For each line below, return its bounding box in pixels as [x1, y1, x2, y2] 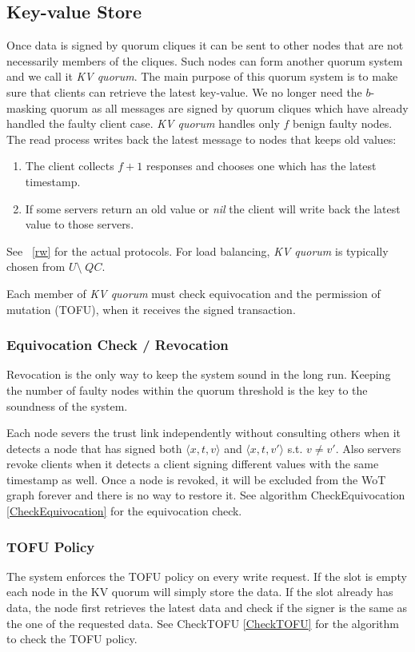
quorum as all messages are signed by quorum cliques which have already [50, 99, 409, 116]
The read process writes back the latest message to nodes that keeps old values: [6, 130, 397, 147]
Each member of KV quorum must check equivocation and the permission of [6, 284, 381, 301]
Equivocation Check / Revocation [6, 335, 229, 355]
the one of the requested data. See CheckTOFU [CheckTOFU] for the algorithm [6, 614, 399, 631]
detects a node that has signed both [6, 439, 182, 456]
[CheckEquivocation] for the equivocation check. [6, 503, 242, 519]
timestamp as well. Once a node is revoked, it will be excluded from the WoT [6, 471, 386, 487]
